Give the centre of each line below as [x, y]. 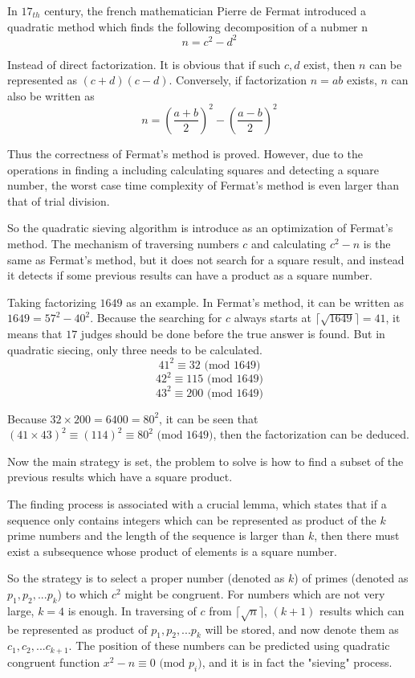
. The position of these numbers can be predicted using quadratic [229, 645]
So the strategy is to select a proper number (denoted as [146, 578]
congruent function [54, 662]
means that [35, 333]
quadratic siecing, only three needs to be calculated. [135, 349]
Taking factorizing [52, 302]
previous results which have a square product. [120, 477]
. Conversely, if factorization [238, 80]
